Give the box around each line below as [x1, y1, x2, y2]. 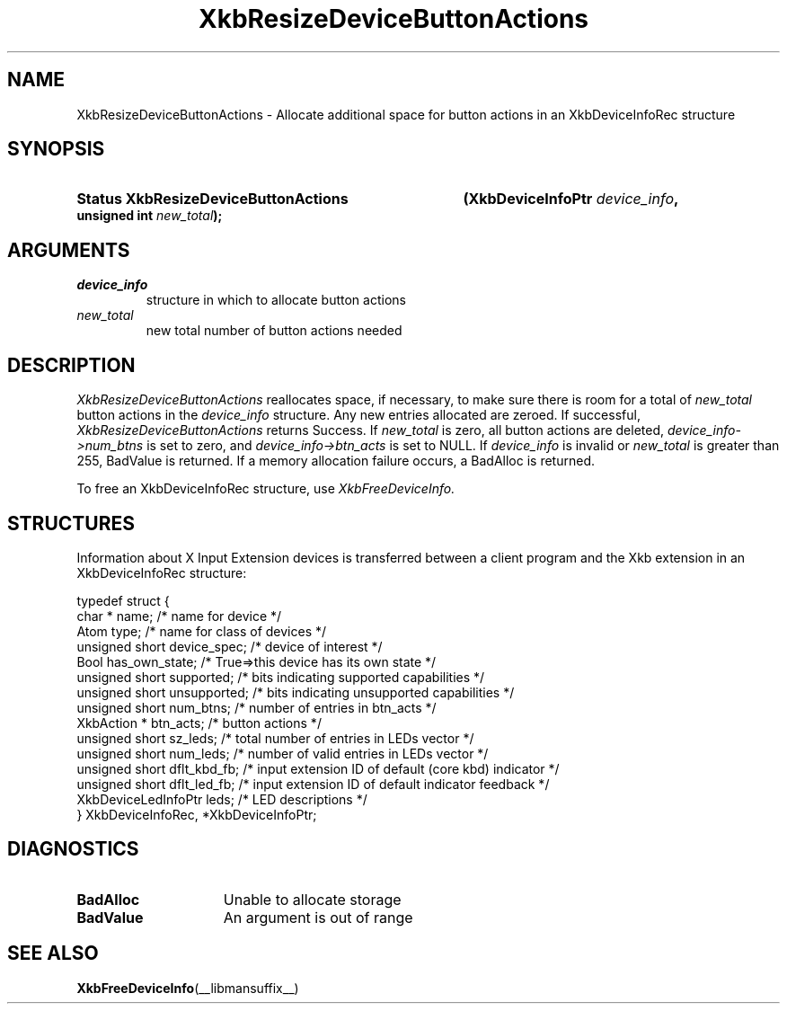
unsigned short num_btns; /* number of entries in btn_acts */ [76, 699, 437, 715]
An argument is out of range [223, 908, 413, 927]
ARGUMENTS [7, 238, 130, 262]
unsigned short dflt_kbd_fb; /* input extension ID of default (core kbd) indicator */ [76, 760, 560, 776]
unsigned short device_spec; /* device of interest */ [76, 638, 383, 654]
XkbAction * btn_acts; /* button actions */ [76, 714, 322, 731]
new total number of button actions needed [146, 323, 402, 339]
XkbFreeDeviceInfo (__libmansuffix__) [76, 980, 299, 996]
